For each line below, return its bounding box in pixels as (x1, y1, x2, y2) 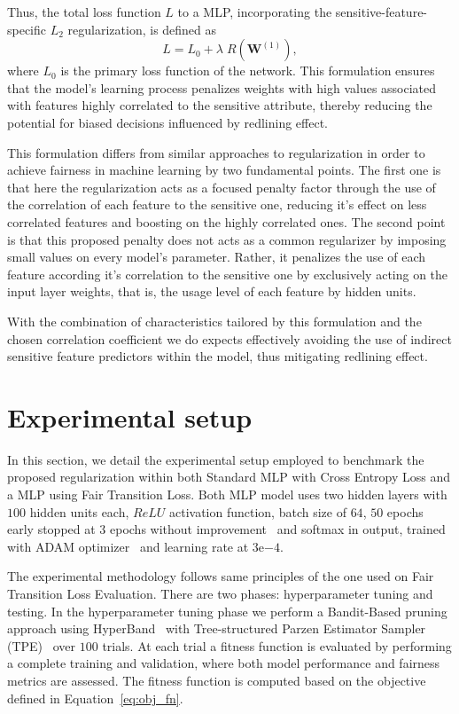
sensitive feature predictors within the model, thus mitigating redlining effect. (7, 347, 428, 365)
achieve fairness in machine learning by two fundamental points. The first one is (7, 161, 441, 179)
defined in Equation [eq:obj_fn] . (7, 688, 183, 707)
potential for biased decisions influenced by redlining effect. (7, 113, 328, 131)
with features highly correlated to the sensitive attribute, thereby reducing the (7, 96, 432, 114)
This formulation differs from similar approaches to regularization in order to (7, 143, 425, 161)
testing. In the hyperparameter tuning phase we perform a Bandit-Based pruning (7, 601, 447, 620)
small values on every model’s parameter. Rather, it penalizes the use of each (7, 247, 426, 266)
